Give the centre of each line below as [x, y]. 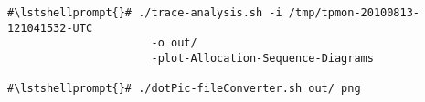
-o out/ [174, 43]
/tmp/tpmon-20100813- [354, 13]
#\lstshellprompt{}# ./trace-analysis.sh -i [145, 13]
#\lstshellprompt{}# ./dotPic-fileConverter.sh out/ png [184, 89]
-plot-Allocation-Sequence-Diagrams [262, 58]
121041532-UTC [50, 28]
